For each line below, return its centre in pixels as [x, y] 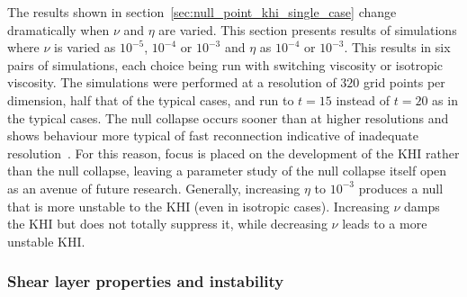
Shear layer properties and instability [146, 281]
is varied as [85, 47]
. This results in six [397, 47]
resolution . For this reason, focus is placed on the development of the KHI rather [233, 153]
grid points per [404, 82]
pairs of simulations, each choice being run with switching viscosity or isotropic [225, 64]
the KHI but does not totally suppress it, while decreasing [167, 224]
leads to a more [385, 224]
